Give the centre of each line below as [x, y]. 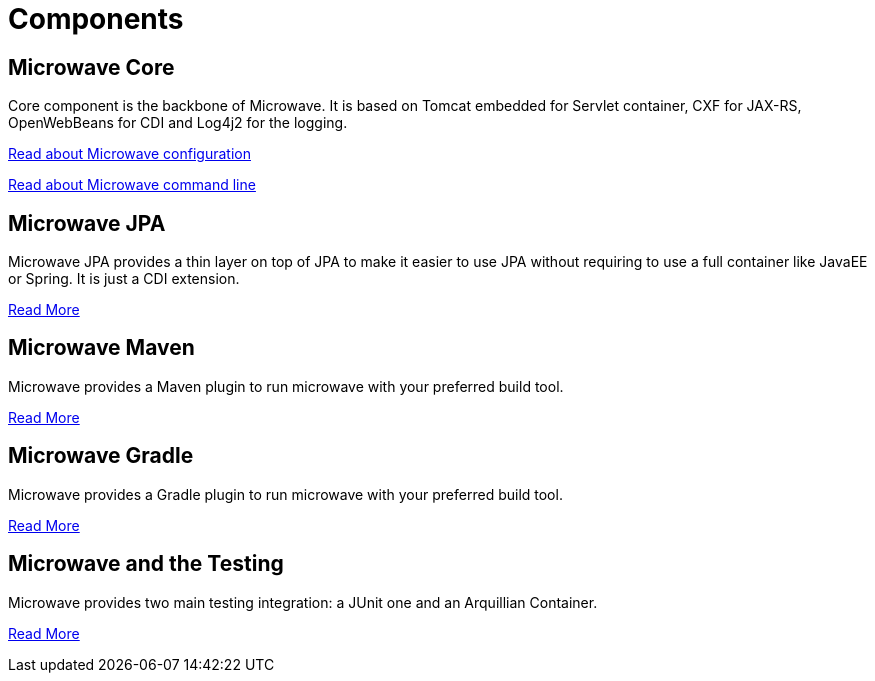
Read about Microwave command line [132, 185]
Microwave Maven [101, 348]
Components [96, 19]
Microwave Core [91, 67]
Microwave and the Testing [146, 564]
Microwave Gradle [101, 456]
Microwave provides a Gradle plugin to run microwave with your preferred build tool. [285, 494]
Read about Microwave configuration [129, 154]
